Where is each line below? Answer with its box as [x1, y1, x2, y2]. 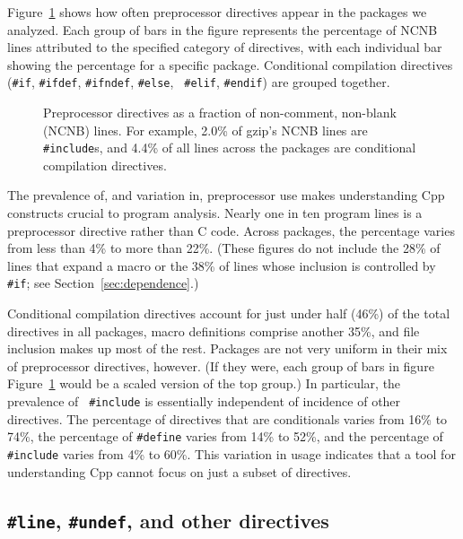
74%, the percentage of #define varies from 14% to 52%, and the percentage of [7, 427, 443, 446]
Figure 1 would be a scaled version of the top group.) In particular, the [7, 374, 401, 393]
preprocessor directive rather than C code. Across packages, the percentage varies [7, 221, 455, 239]
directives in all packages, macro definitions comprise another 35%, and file [7, 321, 420, 340]
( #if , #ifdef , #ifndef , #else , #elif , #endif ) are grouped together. [7, 73, 390, 91]
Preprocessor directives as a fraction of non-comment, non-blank [43, 103, 397, 122]
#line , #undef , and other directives [7, 506, 329, 534]
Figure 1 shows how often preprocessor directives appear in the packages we [7, 3, 427, 21]
